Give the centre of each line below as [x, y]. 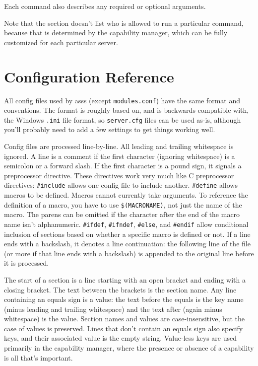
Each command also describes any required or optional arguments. [105, 6]
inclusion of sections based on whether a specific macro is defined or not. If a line [127, 234]
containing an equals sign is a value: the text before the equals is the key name [124, 299]
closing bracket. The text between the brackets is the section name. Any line [120, 289]
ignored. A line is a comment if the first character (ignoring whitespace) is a [120, 156]
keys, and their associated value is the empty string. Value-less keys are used [120, 338]
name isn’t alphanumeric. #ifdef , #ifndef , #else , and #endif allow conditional [126, 224]
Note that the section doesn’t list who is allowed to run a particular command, [124, 23]
